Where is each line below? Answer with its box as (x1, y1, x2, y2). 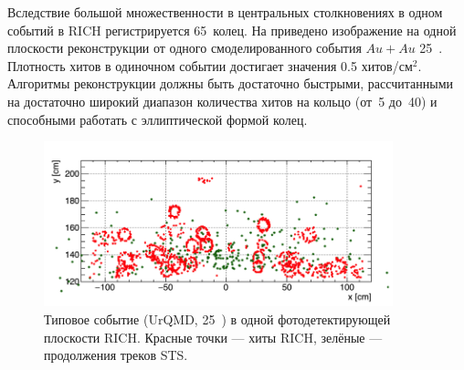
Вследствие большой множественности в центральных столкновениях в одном (7, 3, 443, 21)
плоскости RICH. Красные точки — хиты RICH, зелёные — (44, 327, 383, 346)
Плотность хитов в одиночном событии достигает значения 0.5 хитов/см (7, 56, 413, 75)
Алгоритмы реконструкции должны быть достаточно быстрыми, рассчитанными (7, 74, 454, 93)
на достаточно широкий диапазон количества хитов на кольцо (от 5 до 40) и (7, 91, 438, 110)
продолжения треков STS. (44, 345, 188, 365)
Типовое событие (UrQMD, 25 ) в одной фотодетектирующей (44, 309, 391, 328)
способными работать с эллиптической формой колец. (7, 109, 308, 128)
